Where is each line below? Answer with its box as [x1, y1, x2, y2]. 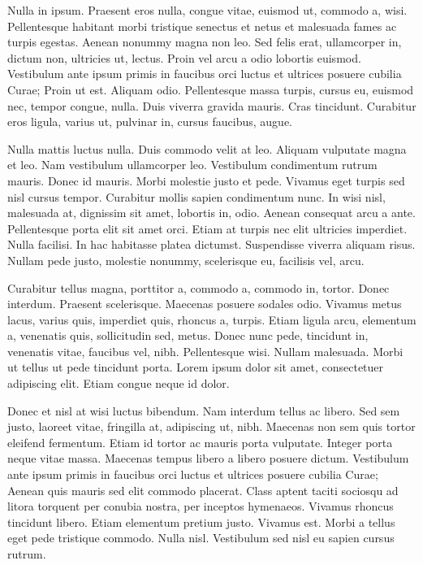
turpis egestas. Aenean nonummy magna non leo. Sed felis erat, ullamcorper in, [7, 33, 402, 50]
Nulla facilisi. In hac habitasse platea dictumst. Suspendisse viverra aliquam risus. [7, 236, 416, 253]
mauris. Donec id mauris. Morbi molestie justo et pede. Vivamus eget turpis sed [7, 172, 405, 189]
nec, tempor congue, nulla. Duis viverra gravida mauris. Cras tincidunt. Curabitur [7, 97, 417, 114]
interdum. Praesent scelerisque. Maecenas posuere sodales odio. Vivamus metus [7, 295, 402, 312]
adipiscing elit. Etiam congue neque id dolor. [7, 375, 230, 392]
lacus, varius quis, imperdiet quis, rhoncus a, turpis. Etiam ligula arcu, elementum [7, 311, 417, 328]
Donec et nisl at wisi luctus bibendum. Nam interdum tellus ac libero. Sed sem [7, 402, 400, 419]
